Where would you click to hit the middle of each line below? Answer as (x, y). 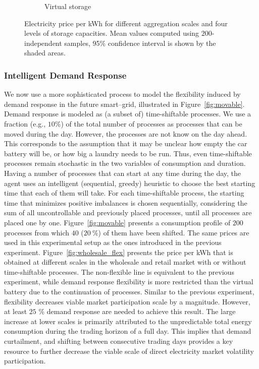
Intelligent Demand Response (65, 75)
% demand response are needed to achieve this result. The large (137, 311)
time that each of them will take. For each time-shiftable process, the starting (124, 193)
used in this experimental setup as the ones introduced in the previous (113, 242)
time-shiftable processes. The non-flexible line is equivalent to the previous (119, 271)
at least (16, 311)
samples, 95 (82, 43)
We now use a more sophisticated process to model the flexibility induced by (122, 94)
